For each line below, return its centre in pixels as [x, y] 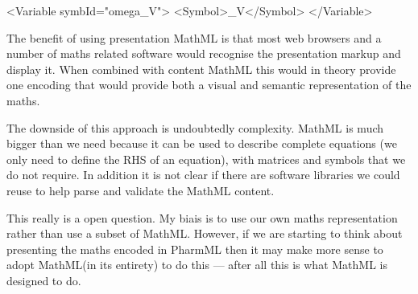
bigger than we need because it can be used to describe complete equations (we [202, 143]
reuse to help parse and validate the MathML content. [141, 190]
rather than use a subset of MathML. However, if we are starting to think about [205, 233]
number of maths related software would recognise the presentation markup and [204, 53]
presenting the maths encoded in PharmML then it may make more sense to [195, 249]
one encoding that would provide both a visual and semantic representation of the [209, 85]
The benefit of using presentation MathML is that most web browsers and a [194, 37]
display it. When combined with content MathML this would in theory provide [201, 69]
